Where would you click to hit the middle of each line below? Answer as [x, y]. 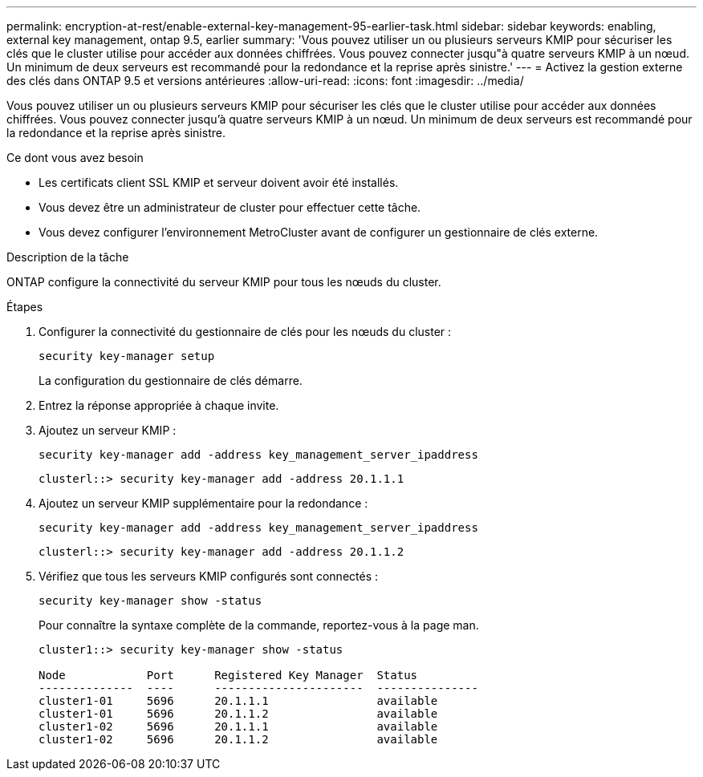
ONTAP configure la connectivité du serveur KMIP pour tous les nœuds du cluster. [224, 282]
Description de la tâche [68, 257]
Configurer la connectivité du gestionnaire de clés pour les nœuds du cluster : [245, 332]
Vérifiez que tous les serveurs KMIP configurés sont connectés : [209, 576]
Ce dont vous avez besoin [75, 158]
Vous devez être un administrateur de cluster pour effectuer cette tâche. [230, 207]
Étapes [25, 307]
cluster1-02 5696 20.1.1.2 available [238, 739]
